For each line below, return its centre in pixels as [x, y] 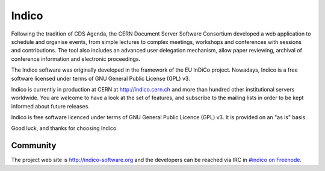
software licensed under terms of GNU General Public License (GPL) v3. [101, 78]
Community [34, 145]
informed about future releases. [51, 106]
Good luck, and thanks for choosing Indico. [65, 128]
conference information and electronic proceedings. [76, 59]
